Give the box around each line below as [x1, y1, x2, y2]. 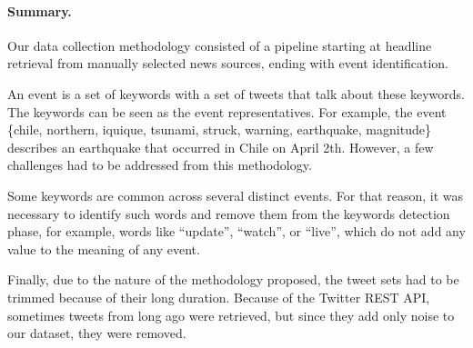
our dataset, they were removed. [7, 323, 186, 343]
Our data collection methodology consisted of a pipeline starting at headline [7, 35, 432, 55]
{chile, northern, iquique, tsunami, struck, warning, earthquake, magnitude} [7, 120, 431, 139]
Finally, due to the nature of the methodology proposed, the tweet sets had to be [7, 270, 459, 289]
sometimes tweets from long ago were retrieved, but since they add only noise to [7, 305, 455, 324]
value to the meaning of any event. [7, 239, 200, 258]
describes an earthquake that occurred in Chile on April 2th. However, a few [7, 137, 434, 156]
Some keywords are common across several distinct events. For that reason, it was [7, 185, 464, 204]
